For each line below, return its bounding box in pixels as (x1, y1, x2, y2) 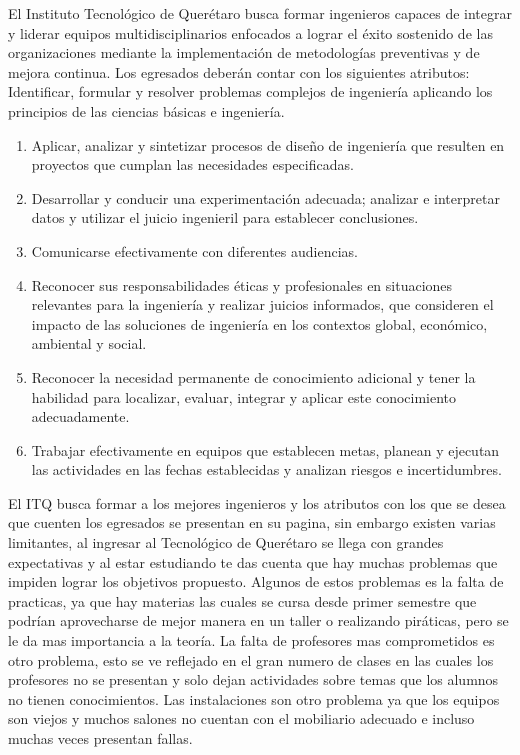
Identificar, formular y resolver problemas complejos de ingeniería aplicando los (8, 81, 493, 102)
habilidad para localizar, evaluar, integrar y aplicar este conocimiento (31, 386, 457, 407)
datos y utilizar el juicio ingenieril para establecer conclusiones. (31, 207, 419, 228)
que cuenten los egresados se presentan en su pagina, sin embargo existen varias (8, 512, 496, 533)
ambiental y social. (31, 333, 147, 354)
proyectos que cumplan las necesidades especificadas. (31, 154, 354, 175)
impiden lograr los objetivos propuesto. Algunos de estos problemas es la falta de (8, 571, 504, 592)
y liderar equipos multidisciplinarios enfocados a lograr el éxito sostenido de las (8, 22, 493, 43)
